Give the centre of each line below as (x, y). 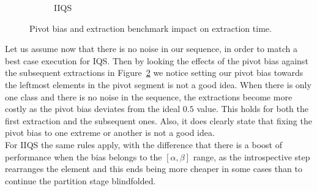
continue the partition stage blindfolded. (80, 180)
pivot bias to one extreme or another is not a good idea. (110, 133)
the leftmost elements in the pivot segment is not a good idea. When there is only (158, 84)
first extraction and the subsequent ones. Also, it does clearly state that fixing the (158, 120)
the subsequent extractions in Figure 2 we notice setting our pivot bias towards (154, 73)
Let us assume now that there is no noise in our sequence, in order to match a (151, 49)
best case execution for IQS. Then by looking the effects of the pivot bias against (157, 60)
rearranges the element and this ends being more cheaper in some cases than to (154, 169)
